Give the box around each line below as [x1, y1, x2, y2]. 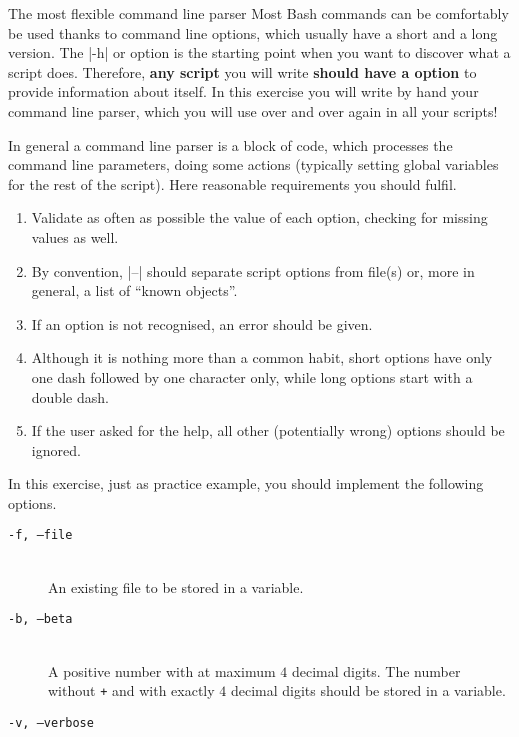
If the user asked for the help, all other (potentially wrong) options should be [31, 420, 505, 441]
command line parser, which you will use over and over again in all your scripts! [8, 100, 498, 121]
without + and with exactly [48, 680, 215, 701]
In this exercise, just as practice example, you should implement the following [8, 473, 484, 494]
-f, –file [8, 528, 73, 543]
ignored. [31, 439, 81, 460]
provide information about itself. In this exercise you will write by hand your [8, 81, 479, 102]
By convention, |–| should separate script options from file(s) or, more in [31, 260, 475, 281]
